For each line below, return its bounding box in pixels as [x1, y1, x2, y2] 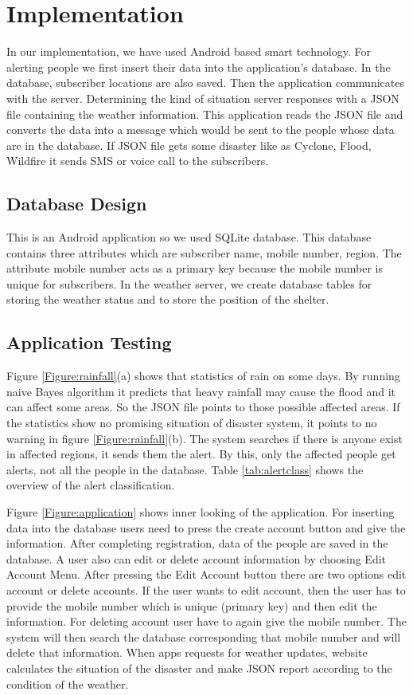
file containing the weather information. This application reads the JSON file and [6, 105, 403, 122]
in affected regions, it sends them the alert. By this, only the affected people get [6, 446, 396, 462]
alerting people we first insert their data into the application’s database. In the [6, 58, 391, 75]
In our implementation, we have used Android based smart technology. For [6, 43, 371, 60]
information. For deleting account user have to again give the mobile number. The [6, 613, 407, 630]
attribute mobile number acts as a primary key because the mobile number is [6, 260, 383, 277]
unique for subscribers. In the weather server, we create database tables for [6, 275, 372, 292]
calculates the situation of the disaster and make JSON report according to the [6, 659, 392, 676]
